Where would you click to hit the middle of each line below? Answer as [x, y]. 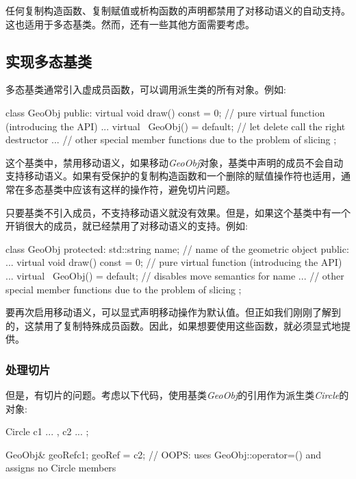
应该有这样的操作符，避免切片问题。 [154, 189]
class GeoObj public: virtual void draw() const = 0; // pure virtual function [165, 112]
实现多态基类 [49, 61]
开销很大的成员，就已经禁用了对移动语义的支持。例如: [127, 226]
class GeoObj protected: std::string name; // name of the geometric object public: [177, 248]
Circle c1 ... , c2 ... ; [47, 431]
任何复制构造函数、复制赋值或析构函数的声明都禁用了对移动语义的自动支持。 [178, 10]
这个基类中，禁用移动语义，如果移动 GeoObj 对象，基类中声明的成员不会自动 [175, 162]
